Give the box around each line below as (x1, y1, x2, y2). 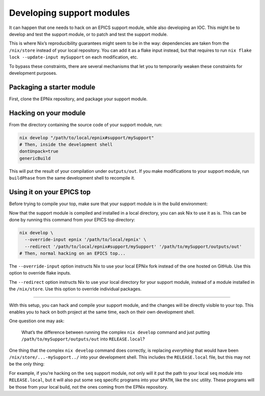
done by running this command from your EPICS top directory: (9, 216, 135, 222)
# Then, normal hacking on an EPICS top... (19, 251, 126, 256)
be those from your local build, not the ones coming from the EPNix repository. (9, 384, 168, 390)
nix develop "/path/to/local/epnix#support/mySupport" (19, 135, 154, 140)
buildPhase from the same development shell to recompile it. (9, 175, 135, 181)
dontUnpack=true (19, 149, 59, 154)
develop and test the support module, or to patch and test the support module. (9, 31, 168, 37)
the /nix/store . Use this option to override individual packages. (9, 286, 142, 292)
